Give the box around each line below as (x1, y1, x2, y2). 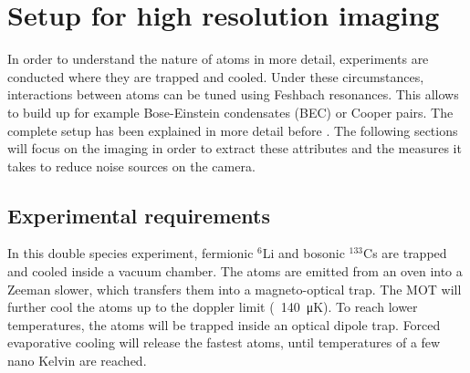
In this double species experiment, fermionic (7, 243, 254, 263)
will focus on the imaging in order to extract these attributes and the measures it (7, 139, 462, 158)
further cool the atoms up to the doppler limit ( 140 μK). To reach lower (7, 297, 418, 316)
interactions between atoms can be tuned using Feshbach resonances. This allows (7, 85, 459, 104)
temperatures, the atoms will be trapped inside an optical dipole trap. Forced (7, 315, 441, 334)
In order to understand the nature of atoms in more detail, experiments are (7, 49, 429, 68)
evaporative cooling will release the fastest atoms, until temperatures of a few (7, 333, 441, 352)
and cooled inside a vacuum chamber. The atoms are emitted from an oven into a (7, 262, 463, 281)
